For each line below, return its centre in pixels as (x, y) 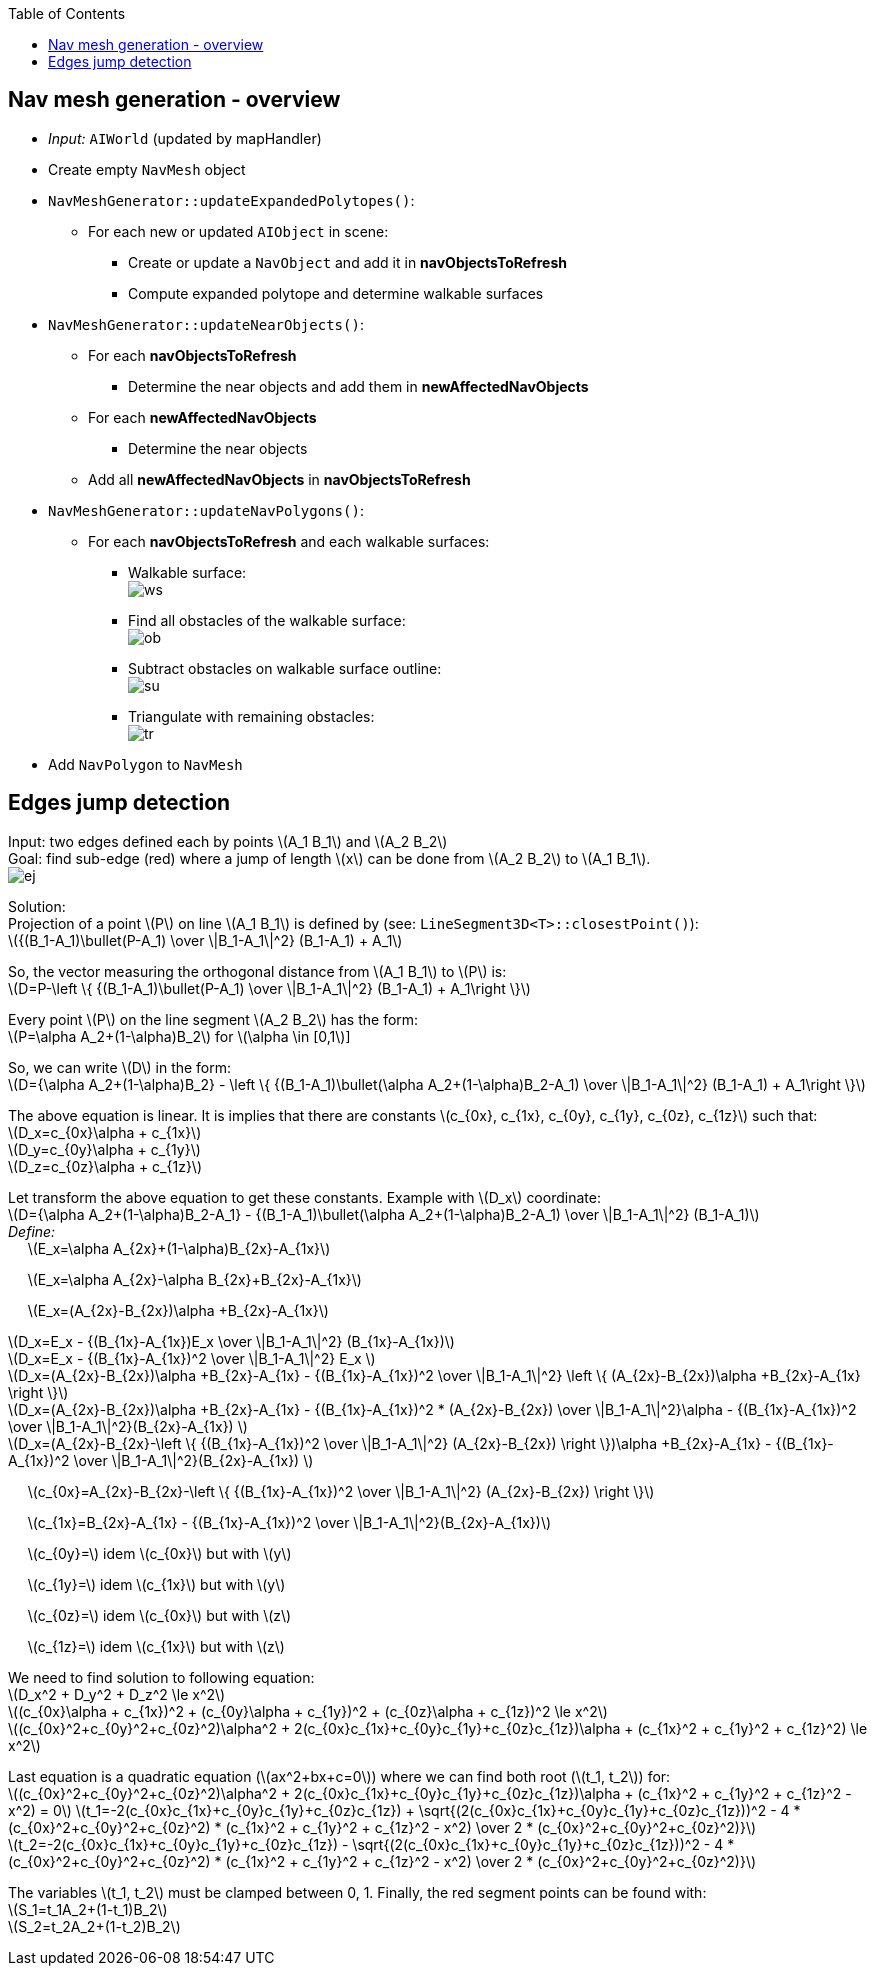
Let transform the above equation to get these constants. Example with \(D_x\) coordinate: (304, 1197)
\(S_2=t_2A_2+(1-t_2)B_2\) (94, 1926)
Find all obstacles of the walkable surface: (267, 620)
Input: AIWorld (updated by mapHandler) (185, 138)
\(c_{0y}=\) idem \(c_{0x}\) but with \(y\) (159, 1553)
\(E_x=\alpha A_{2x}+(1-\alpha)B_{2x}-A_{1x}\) (179, 1248)
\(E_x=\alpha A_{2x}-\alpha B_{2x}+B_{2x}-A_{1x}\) (194, 1279)
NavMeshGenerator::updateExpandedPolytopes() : (231, 200)
